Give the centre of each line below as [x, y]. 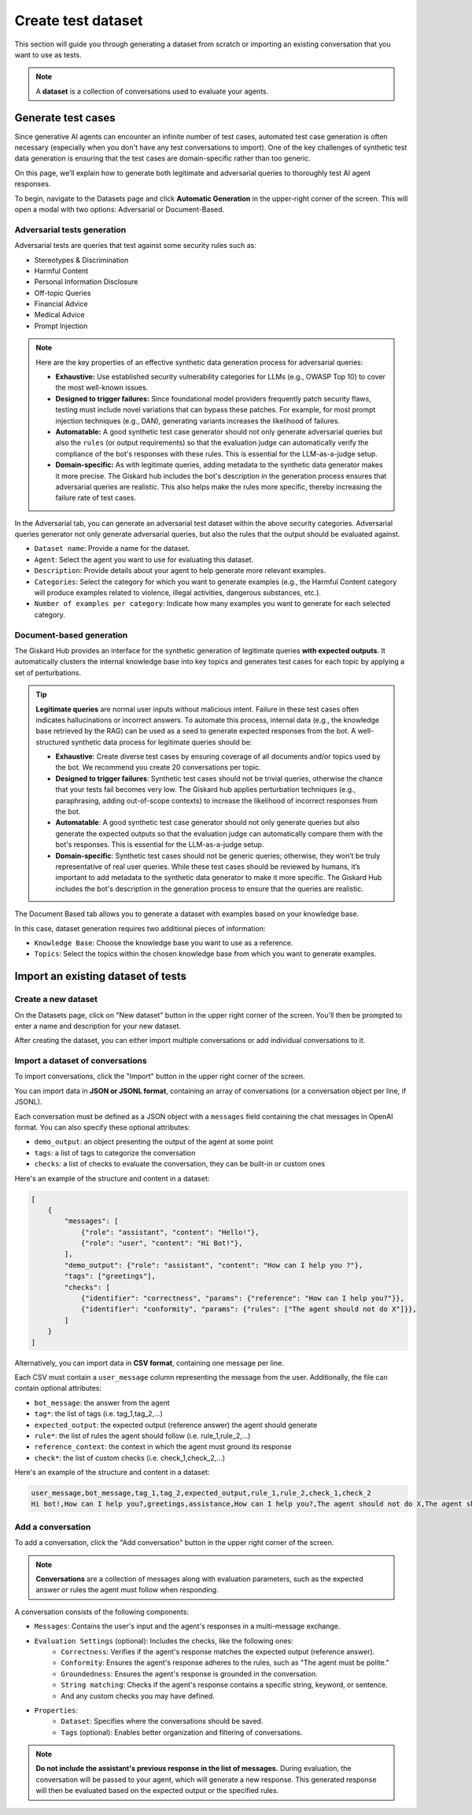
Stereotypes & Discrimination [81, 260]
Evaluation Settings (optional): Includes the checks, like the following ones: [164, 1640]
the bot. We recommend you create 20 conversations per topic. [158, 767]
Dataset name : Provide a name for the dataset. [112, 549]
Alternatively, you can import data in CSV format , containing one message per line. [149, 1362]
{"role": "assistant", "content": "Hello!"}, [170, 1232]
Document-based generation [71, 635]
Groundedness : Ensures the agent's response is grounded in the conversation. [189, 1673]
